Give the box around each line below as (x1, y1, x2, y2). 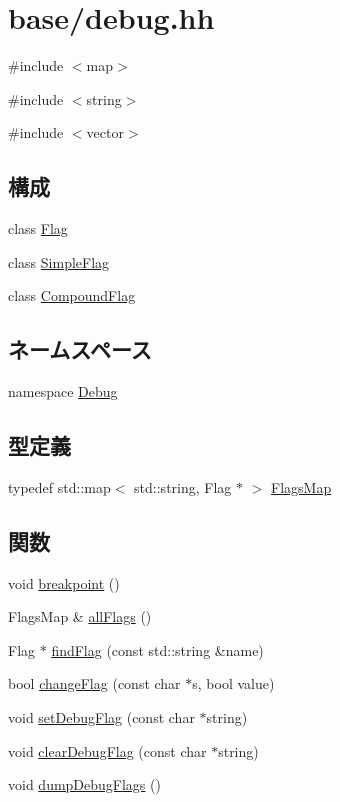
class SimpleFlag (8, 251, 110, 272)
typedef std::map (8, 476, 111, 497)
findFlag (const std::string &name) (51, 639, 264, 660)
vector (86, 122, 124, 143)
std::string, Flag (134, 476, 232, 497)
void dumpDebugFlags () (8, 774, 161, 795)
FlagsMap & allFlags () (8, 606, 152, 627)
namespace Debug (8, 381, 118, 402)
